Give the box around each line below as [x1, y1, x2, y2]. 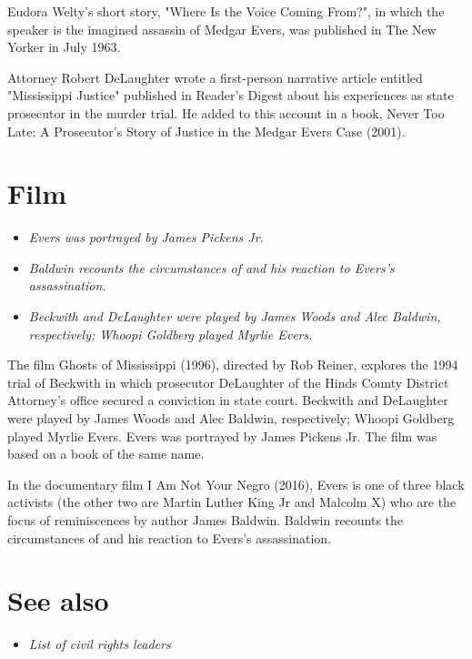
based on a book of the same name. [7, 444, 205, 463]
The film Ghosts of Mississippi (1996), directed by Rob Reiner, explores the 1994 [7, 355, 458, 374]
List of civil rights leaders [28, 634, 171, 654]
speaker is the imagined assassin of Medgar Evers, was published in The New [7, 19, 437, 38]
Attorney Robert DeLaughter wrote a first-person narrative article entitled [7, 67, 423, 86]
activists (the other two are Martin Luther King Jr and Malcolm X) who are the [7, 492, 457, 512]
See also [7, 582, 109, 619]
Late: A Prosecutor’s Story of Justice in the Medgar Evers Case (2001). [7, 121, 406, 140]
